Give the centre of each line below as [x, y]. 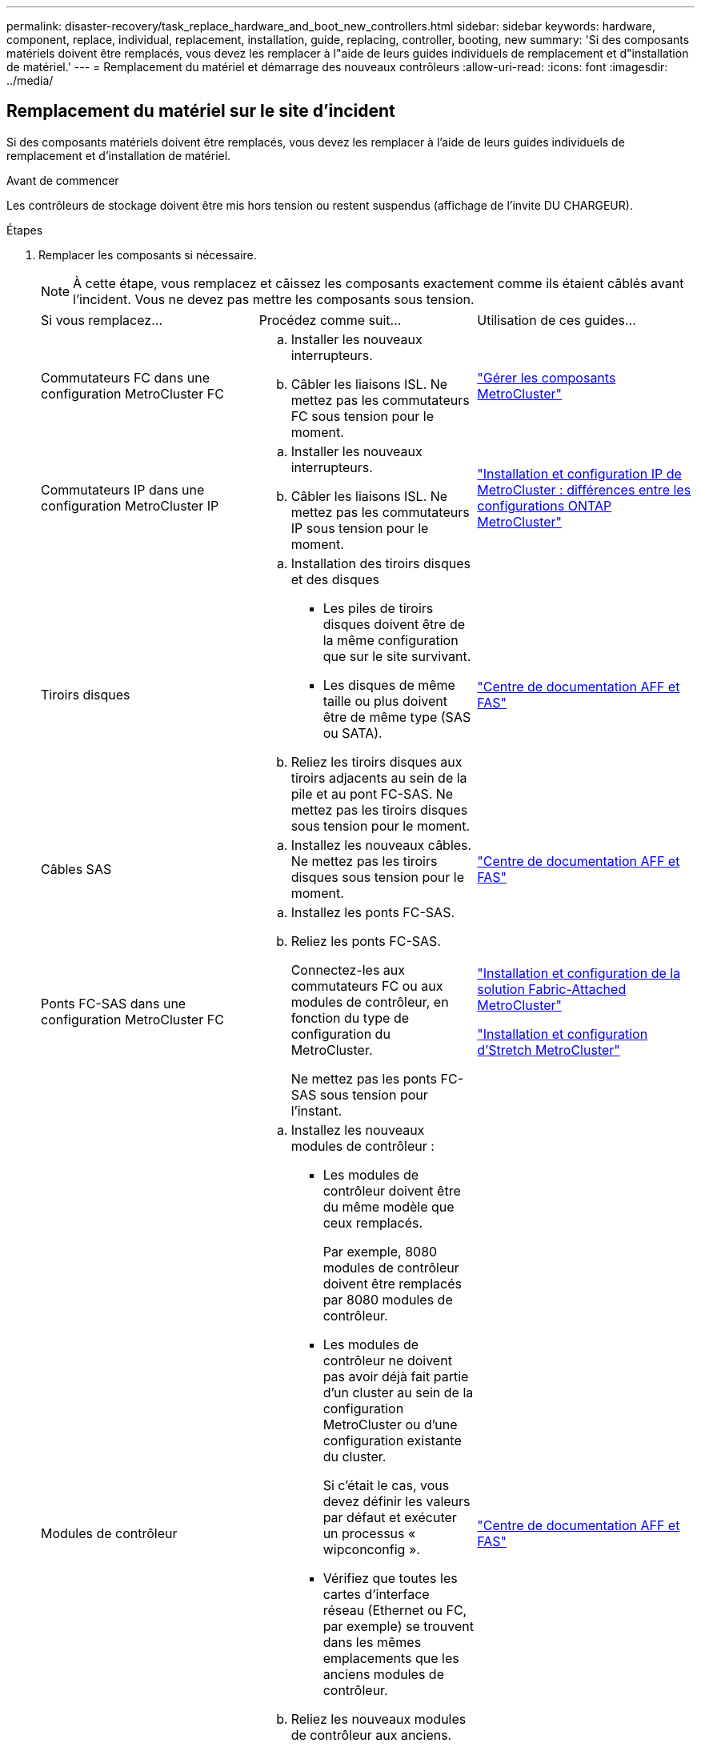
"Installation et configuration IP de [579, 473]
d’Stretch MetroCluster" [549, 1050]
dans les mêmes [372, 1642]
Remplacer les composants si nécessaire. [148, 254]
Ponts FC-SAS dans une [114, 1003]
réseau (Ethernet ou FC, [395, 1610]
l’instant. [316, 1110]
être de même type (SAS [397, 717]
